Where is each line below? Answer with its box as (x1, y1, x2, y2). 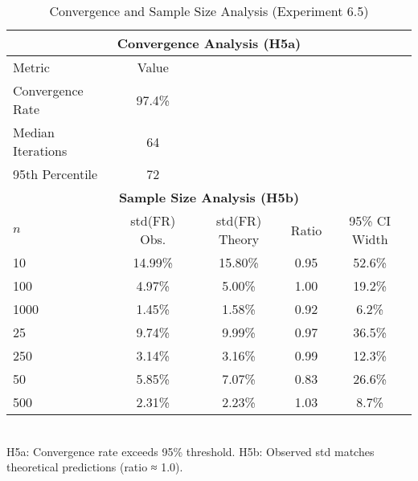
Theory (218, 230, 260, 248)
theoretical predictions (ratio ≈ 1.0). (6, 459, 183, 475)
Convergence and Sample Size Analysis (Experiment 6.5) (49, 2, 369, 20)
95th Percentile (13, 165, 98, 183)
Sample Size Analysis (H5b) (118, 188, 300, 206)
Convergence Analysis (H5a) (117, 34, 301, 52)
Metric (13, 58, 50, 76)
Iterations (13, 141, 68, 160)
